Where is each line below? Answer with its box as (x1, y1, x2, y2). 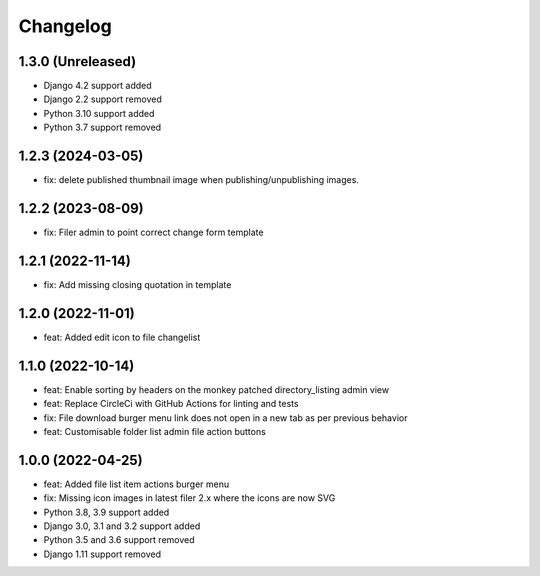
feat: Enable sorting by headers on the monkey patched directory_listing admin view (43, 383, 390, 395)
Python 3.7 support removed (43, 121, 162, 134)
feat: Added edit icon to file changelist (43, 331, 201, 343)
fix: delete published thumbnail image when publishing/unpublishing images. (43, 174, 360, 186)
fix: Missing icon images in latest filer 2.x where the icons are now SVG (43, 492, 336, 504)
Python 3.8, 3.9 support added (43, 506, 170, 518)
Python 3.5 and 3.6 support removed (43, 534, 195, 546)
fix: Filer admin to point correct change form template (43, 226, 264, 239)
